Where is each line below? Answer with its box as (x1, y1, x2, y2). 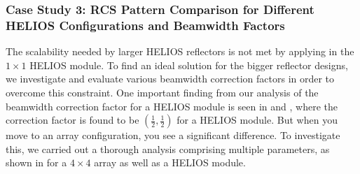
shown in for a (6, 155, 67, 170)
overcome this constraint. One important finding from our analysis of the (6, 85, 319, 99)
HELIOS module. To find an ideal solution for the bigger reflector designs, (29, 57, 348, 72)
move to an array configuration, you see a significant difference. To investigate (6, 128, 340, 143)
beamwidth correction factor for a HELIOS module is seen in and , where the (6, 99, 338, 113)
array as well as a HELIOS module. (94, 155, 246, 170)
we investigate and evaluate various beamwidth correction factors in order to (6, 71, 335, 86)
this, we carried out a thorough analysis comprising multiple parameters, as (6, 141, 330, 156)
